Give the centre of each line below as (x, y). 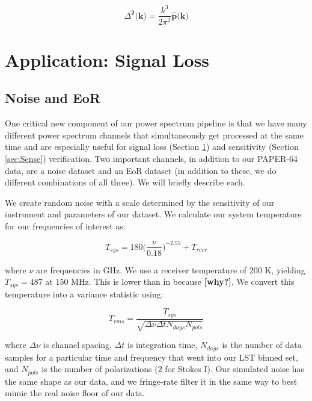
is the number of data (262, 345)
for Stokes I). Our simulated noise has (235, 369)
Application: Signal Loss (107, 59)
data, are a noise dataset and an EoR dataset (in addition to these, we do (141, 170)
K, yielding (285, 269)
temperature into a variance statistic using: (84, 294)
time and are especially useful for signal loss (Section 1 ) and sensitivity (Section (152, 147)
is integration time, (162, 345)
